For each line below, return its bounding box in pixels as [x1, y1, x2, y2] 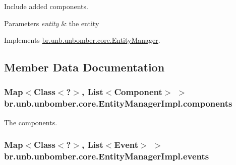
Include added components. [4, 1, 88, 11]
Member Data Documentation [4, 59, 165, 75]
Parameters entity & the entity [4, 18, 99, 28]
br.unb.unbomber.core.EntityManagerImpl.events [4, 150, 209, 162]
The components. [4, 117, 57, 127]
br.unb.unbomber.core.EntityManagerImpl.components [4, 97, 232, 110]
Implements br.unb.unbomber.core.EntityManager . [4, 35, 160, 45]
